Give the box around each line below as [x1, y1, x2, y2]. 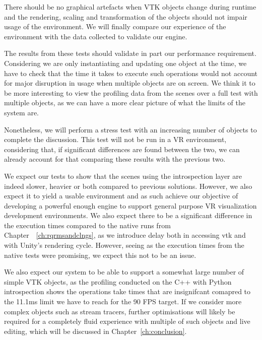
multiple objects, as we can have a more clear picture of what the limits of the [4, 97, 246, 108]
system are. [4, 107, 39, 117]
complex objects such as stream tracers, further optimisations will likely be [4, 306, 235, 316]
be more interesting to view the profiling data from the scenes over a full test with [4, 87, 258, 98]
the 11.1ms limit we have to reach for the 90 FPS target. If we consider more [4, 296, 242, 307]
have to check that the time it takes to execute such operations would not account [4, 67, 258, 78]
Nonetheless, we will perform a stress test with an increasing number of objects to [4, 124, 257, 134]
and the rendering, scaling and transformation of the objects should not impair [4, 11, 247, 22]
